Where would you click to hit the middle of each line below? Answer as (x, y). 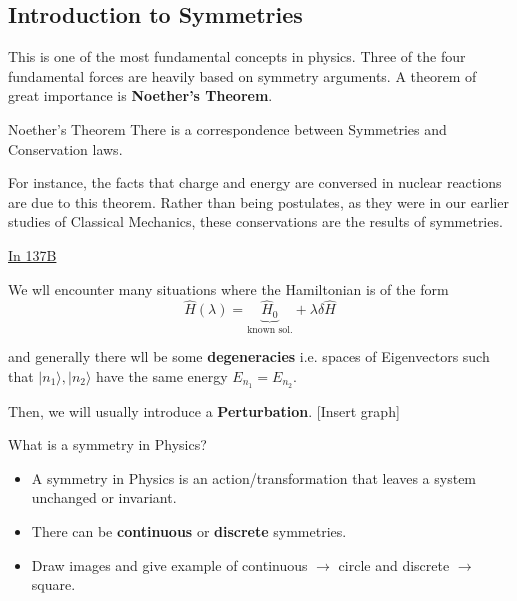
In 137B (32, 254)
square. (53, 584)
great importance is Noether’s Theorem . (140, 95)
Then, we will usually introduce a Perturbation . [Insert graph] (204, 410)
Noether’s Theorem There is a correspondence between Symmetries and (227, 128)
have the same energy (162, 375)
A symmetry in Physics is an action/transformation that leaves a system (254, 477)
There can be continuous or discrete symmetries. (189, 531)
